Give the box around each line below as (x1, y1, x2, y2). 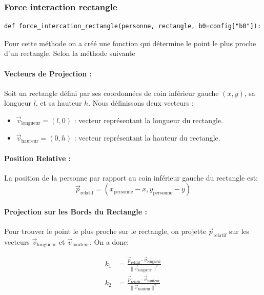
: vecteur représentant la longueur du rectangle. (74, 114, 224, 125)
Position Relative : (4, 152, 71, 163)
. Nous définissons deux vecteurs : (88, 97, 194, 108)
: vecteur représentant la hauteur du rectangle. (74, 132, 220, 143)
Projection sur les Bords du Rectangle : (4, 206, 147, 217)
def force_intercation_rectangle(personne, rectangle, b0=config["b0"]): (4, 23, 261, 30)
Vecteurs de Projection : (4, 68, 92, 78)
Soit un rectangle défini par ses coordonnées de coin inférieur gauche (4, 87, 219, 98)
